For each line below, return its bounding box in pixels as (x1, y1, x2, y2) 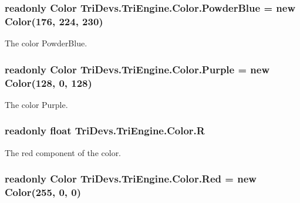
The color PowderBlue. (5, 37, 87, 49)
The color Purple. (5, 98, 68, 110)
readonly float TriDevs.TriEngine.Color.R (5, 123, 205, 138)
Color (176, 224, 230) (5, 13, 103, 28)
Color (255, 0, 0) (5, 185, 82, 199)
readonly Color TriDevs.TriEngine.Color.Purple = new (5, 62, 270, 76)
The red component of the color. (5, 146, 122, 158)
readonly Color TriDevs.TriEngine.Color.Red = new (5, 171, 257, 186)
